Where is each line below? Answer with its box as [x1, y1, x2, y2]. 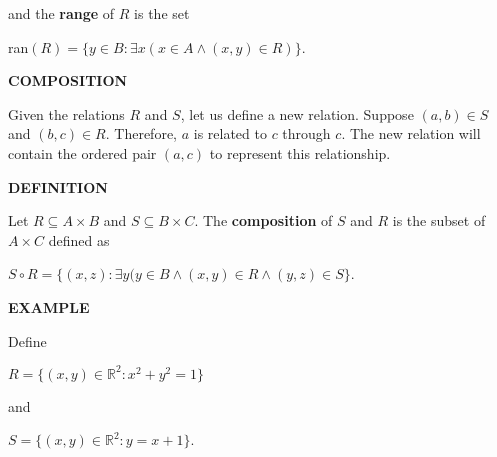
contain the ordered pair [8, 142, 157, 163]
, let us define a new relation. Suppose [180, 103, 414, 124]
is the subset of [392, 210, 486, 231]
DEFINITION [8, 176, 108, 197]
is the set [134, 3, 190, 23]
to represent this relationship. [209, 142, 391, 163]
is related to [193, 123, 267, 144]
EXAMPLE [8, 296, 90, 317]
